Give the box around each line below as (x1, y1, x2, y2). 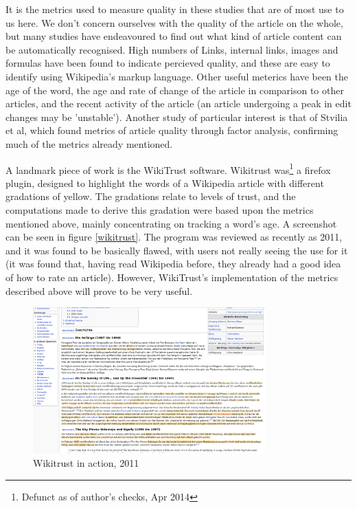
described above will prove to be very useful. (5, 283, 193, 298)
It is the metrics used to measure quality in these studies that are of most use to (5, 2, 344, 16)
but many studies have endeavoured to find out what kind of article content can (5, 29, 342, 43)
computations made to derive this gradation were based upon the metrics (5, 202, 314, 217)
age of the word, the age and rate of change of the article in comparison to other (5, 82, 344, 97)
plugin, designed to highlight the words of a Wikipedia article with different (5, 175, 324, 190)
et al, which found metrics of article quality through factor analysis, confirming (5, 123, 338, 137)
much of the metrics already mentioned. (5, 136, 173, 151)
